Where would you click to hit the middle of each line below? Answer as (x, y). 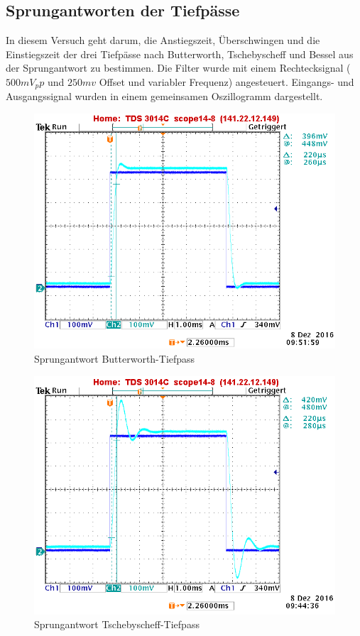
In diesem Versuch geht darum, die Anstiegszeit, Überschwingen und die (163, 40)
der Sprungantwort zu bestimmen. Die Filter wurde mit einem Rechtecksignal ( (178, 68)
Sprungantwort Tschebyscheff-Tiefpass (117, 624)
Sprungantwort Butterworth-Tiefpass (115, 359)
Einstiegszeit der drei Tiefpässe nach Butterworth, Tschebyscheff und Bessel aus (180, 54)
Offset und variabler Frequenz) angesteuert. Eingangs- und (227, 81)
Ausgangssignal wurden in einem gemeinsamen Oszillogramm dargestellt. (164, 96)
